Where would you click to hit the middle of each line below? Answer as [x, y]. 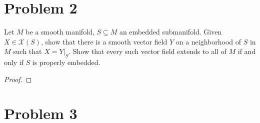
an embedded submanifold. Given [170, 32]
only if [14, 62]
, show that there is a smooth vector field [104, 41]
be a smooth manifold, [60, 32]
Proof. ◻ [18, 79]
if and [247, 51]
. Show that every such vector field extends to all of [147, 51]
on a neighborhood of [208, 41]
